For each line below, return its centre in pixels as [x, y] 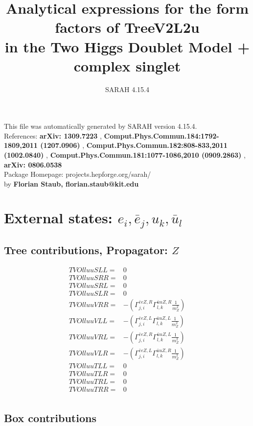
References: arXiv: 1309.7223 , [53, 135]
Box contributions [50, 417]
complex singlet [127, 65]
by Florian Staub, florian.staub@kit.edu [71, 183]
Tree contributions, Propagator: [86, 249]
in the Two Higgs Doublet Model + [127, 46]
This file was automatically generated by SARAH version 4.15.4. [101, 126]
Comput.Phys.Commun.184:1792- [161, 135]
